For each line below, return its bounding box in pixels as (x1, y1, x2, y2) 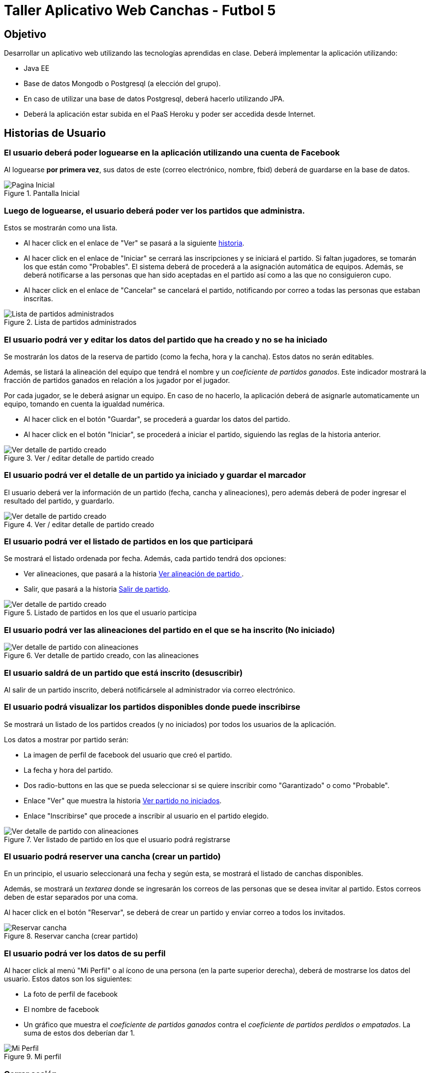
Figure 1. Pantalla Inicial (4, 189, 80, 198)
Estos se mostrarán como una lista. (4, 223, 118, 232)
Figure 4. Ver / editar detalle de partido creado (4, 520, 154, 529)
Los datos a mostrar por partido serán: (4, 735, 129, 744)
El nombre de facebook (24, 1005, 99, 1014)
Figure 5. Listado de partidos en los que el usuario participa (4, 608, 197, 617)
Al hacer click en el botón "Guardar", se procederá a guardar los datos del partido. (24, 414, 290, 423)
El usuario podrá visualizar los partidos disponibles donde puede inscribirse (4, 702, 301, 712)
